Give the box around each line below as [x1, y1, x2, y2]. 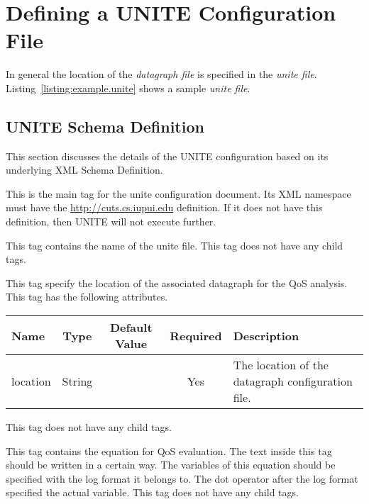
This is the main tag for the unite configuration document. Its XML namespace [6, 186, 351, 201]
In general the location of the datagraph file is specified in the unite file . [6, 67, 317, 82]
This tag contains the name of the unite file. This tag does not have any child [6, 237, 343, 252]
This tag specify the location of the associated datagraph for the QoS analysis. [6, 275, 348, 290]
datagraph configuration [233, 373, 353, 390]
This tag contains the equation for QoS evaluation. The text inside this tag [6, 443, 332, 458]
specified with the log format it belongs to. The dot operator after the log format [6, 471, 358, 486]
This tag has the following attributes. [6, 289, 168, 304]
